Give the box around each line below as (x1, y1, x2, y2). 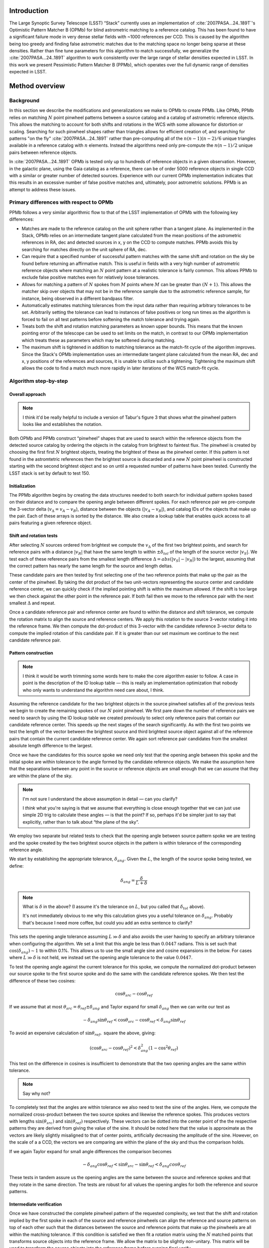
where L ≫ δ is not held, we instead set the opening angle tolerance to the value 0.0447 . (9, 954, 193, 960)
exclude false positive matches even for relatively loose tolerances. (21, 275, 159, 281)
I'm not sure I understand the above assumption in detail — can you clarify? (22, 796, 178, 802)
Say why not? (22, 1090, 51, 1096)
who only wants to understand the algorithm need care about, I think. (22, 687, 164, 693)
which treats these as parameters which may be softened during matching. (21, 337, 176, 343)
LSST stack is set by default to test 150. (9, 470, 90, 476)
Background (9, 97, 40, 104)
